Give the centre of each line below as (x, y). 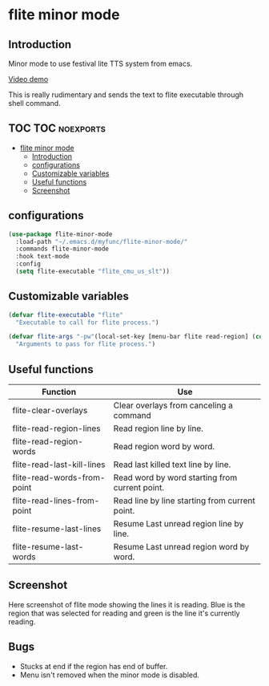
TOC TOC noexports (57, 129)
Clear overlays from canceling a (173, 405)
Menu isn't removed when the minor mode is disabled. (110, 675)
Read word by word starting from (175, 477)
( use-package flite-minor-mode (60, 234)
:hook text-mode (42, 257)
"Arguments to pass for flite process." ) (86, 344)
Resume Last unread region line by (179, 524)
